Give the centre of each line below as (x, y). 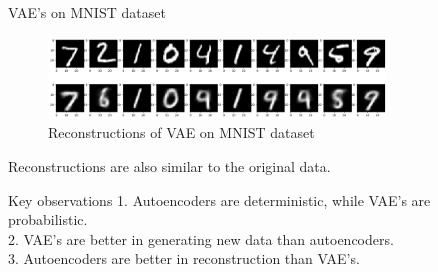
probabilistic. (48, 219)
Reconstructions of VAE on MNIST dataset (181, 132)
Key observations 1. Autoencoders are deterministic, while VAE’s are (219, 199)
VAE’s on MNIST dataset (87, 12)
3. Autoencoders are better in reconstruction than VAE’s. (184, 258)
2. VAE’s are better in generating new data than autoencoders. (201, 238)
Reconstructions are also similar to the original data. (169, 165)
